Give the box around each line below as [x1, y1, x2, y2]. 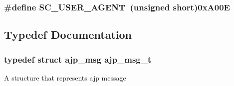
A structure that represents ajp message [4, 72, 126, 83]
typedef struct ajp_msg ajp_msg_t [4, 53, 152, 65]
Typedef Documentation [4, 27, 132, 42]
